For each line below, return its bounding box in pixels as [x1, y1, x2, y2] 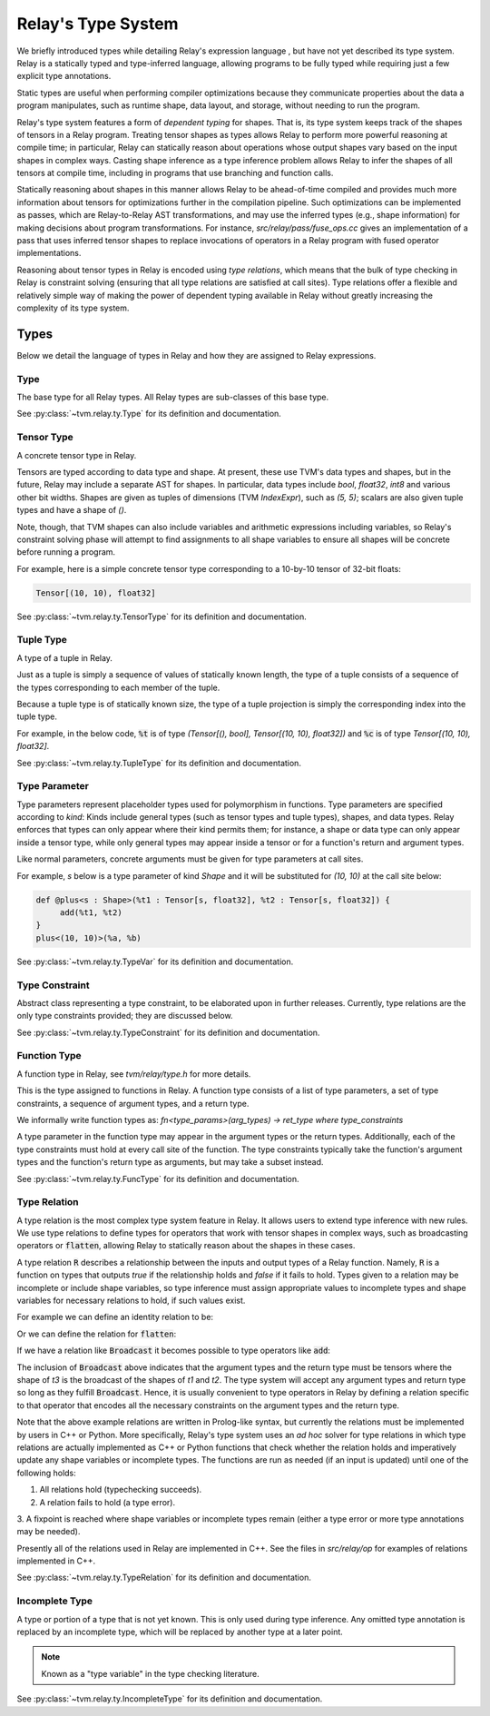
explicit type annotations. [16, 71, 112, 82]
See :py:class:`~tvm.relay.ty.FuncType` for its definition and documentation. [16, 1173, 299, 1184]
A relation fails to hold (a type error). [39, 1496, 176, 1507]
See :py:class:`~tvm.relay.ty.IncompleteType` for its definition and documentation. [16, 1693, 323, 1704]
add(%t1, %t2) [59, 907, 122, 917]
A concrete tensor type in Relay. [16, 449, 137, 460]
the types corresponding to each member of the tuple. [16, 682, 220, 693]
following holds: [16, 1467, 76, 1478]
